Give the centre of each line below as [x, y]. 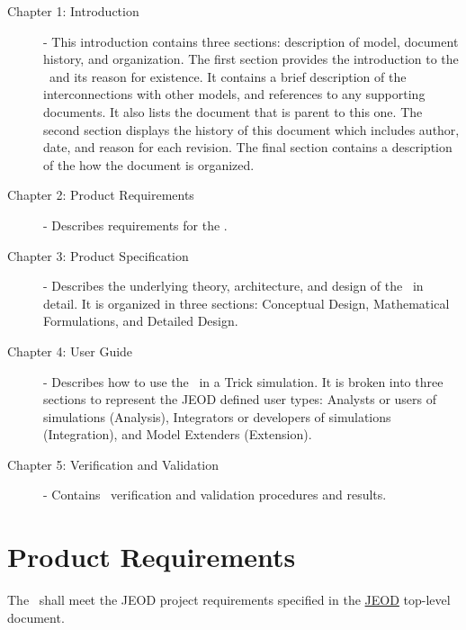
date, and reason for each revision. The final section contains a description [248, 147]
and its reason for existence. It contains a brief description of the [228, 76]
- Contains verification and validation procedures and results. [215, 495]
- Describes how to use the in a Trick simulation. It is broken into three [243, 381]
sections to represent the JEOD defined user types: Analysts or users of [240, 399]
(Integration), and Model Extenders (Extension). [178, 434]
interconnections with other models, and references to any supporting [234, 94]
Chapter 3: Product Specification [98, 255]
